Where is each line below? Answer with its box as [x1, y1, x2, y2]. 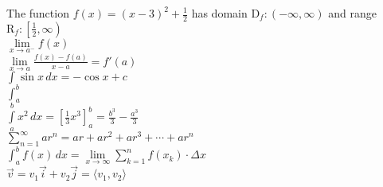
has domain [191, 5, 248, 21]
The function [6, 5, 69, 21]
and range [328, 5, 377, 21]
